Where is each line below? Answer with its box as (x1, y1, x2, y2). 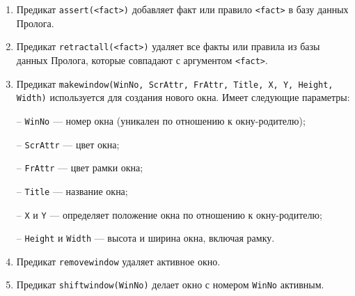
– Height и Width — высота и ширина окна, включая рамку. (16, 231, 275, 245)
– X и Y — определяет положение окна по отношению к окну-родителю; (16, 207, 322, 221)
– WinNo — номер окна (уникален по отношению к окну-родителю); (16, 113, 306, 127)
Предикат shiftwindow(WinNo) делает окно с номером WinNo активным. (16, 277, 324, 292)
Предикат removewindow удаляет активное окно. (16, 254, 221, 268)
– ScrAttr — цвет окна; (16, 137, 120, 151)
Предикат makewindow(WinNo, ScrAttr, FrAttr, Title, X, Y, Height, (16, 76, 333, 91)
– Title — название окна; (16, 183, 128, 198)
